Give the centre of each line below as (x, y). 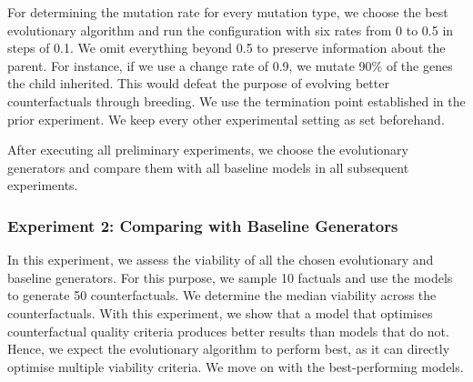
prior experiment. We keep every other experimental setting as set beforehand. (226, 119)
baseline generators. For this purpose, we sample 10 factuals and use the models (230, 277)
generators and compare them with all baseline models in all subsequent (208, 167)
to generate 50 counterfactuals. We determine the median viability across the (222, 295)
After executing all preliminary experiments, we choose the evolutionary (208, 150)
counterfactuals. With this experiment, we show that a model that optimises (220, 312)
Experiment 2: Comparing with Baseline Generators (203, 225)
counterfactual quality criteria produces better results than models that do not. (228, 331)
